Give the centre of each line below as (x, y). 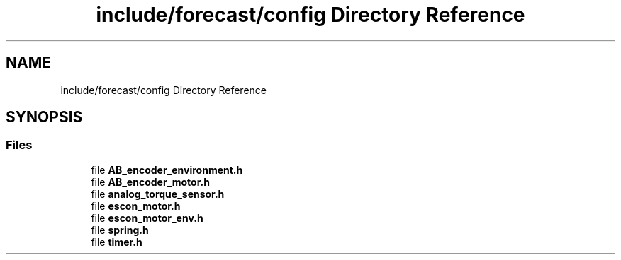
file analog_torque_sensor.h (158, 194)
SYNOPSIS (44, 117)
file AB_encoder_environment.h (167, 170)
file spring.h (120, 230)
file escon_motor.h (136, 206)
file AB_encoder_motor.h (150, 182)
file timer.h (117, 242)
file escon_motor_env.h (147, 218)
